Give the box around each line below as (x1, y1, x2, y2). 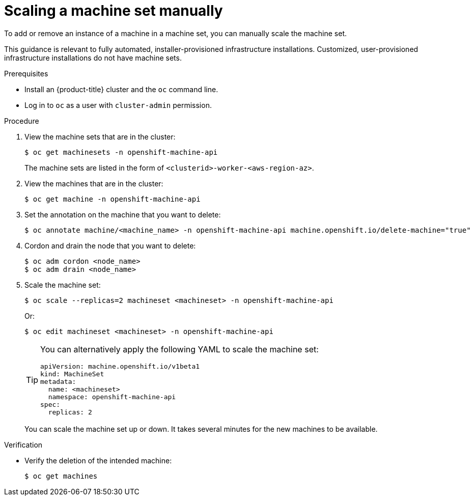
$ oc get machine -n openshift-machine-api (24, 195, 201, 203)
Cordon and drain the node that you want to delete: (24, 241, 196, 250)
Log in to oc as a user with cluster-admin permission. (24, 100, 212, 109)
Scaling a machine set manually (4, 2, 223, 19)
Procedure (4, 116, 39, 125)
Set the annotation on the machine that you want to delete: (24, 210, 221, 219)
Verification (4, 440, 43, 449)
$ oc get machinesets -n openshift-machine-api (24, 148, 218, 156)
